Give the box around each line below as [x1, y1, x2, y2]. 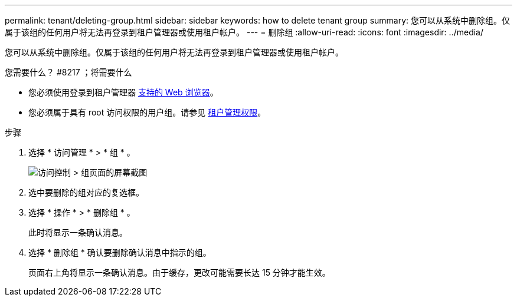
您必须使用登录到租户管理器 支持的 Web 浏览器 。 [28, 87, 218, 97]
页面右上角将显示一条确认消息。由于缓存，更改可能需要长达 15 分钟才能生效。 [28, 267, 331, 277]
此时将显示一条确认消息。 [28, 227, 127, 237]
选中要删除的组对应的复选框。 [28, 187, 144, 197]
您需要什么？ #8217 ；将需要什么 [5, 67, 132, 77]
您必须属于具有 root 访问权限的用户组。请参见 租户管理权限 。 [28, 107, 266, 117]
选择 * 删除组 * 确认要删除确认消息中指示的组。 [28, 247, 211, 257]
